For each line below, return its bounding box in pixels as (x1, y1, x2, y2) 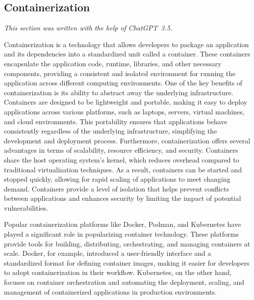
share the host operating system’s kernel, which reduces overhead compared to (4, 154, 239, 164)
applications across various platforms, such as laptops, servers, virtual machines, (4, 106, 245, 116)
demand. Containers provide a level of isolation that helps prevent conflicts (4, 183, 229, 193)
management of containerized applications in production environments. (4, 286, 217, 297)
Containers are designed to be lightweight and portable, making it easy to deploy (4, 97, 248, 107)
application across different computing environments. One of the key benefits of (4, 78, 243, 88)
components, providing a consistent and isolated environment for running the (4, 68, 236, 78)
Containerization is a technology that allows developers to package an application (4, 39, 249, 49)
